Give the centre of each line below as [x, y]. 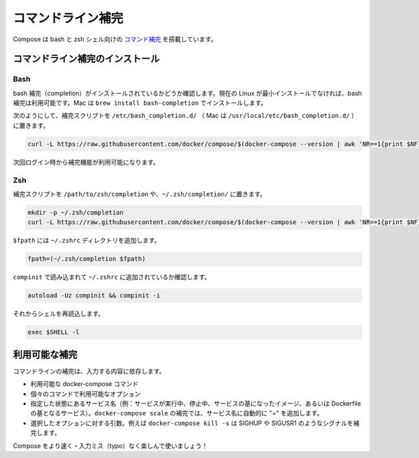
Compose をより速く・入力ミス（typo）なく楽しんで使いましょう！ [111, 445]
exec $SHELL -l [53, 332]
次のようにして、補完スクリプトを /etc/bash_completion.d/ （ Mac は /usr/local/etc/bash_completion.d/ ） [185, 116]
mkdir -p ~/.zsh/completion [75, 212]
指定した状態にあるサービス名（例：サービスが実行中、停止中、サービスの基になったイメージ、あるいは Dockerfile [196, 403]
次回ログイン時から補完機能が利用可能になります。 [86, 162]
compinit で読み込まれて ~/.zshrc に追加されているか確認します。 [112, 277]
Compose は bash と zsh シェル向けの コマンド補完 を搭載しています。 [115, 39]
